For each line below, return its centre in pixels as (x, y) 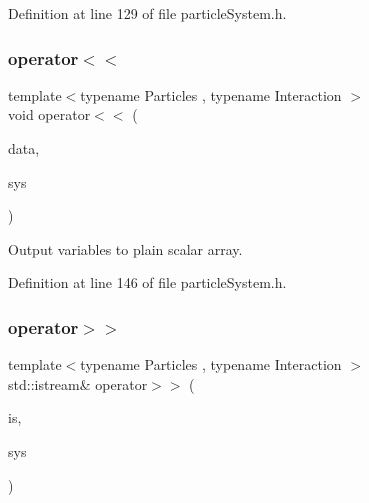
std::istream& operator (78, 383)
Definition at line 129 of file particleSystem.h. (147, 13)
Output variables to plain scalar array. (125, 248)
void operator (49, 114)
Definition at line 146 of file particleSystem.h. (147, 282)
